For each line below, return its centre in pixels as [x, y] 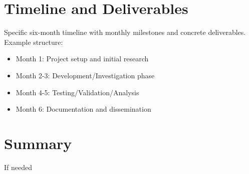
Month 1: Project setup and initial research [82, 59]
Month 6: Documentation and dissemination [83, 109]
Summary [38, 143]
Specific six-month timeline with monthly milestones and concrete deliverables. [125, 32]
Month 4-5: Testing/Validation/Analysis [77, 92]
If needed [18, 167]
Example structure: [34, 42]
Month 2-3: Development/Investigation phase [85, 75]
